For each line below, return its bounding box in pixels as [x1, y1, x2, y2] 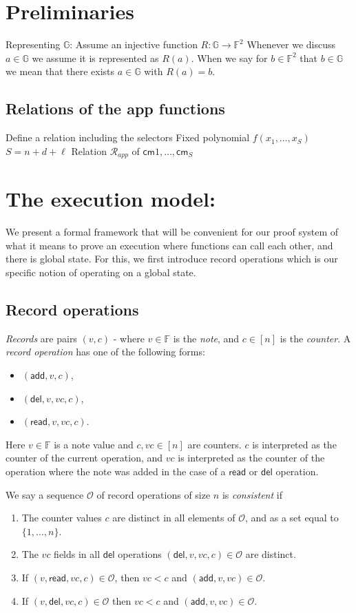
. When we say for [191, 50, 268, 65]
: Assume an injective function [70, 37, 198, 52]
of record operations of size [96, 487, 211, 501]
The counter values [21, 510, 102, 525]
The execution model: [6, 185, 216, 213]
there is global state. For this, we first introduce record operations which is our [6, 251, 338, 266]
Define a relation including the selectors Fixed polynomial [6, 130, 250, 145]
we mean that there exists [6, 64, 115, 79]
